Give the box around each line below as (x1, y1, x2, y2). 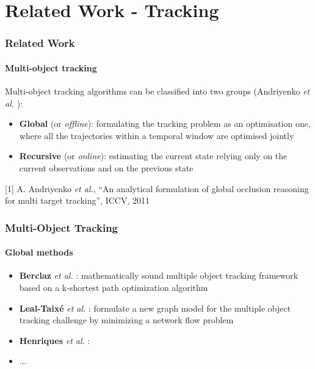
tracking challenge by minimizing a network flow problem (19, 313, 234, 326)
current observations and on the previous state (19, 161, 194, 174)
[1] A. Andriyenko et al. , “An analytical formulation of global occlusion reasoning (5, 182, 309, 195)
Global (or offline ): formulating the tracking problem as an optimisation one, (19, 117, 311, 130)
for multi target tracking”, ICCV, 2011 (5, 194, 150, 207)
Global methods (5, 246, 73, 259)
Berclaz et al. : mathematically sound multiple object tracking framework (19, 269, 299, 282)
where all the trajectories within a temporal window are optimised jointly (19, 129, 294, 142)
